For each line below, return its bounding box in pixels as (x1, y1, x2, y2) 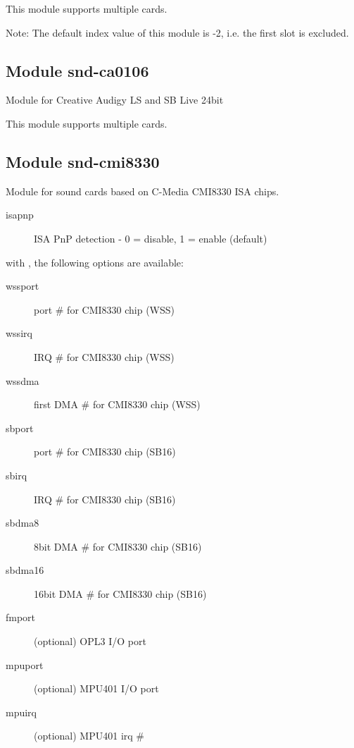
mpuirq (6, 704, 37, 719)
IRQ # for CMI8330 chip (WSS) (34, 349, 175, 364)
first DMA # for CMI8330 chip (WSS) (34, 397, 201, 412)
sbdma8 (6, 515, 39, 530)
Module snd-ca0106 (6, 59, 149, 81)
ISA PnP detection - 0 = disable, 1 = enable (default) (34, 231, 267, 245)
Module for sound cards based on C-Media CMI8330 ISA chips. (6, 183, 279, 198)
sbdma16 (6, 563, 44, 577)
